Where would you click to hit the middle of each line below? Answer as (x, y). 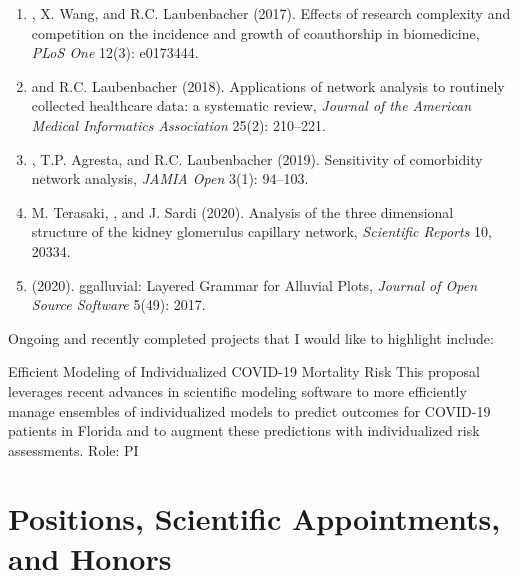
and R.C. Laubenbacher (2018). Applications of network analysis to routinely (268, 85)
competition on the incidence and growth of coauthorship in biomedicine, (255, 32)
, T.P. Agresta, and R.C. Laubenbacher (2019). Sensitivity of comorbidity (257, 158)
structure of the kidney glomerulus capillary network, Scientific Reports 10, (261, 231)
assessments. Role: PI (73, 449)
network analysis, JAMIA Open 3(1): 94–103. (170, 178)
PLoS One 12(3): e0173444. (115, 52)
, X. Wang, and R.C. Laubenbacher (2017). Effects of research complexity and (271, 13)
